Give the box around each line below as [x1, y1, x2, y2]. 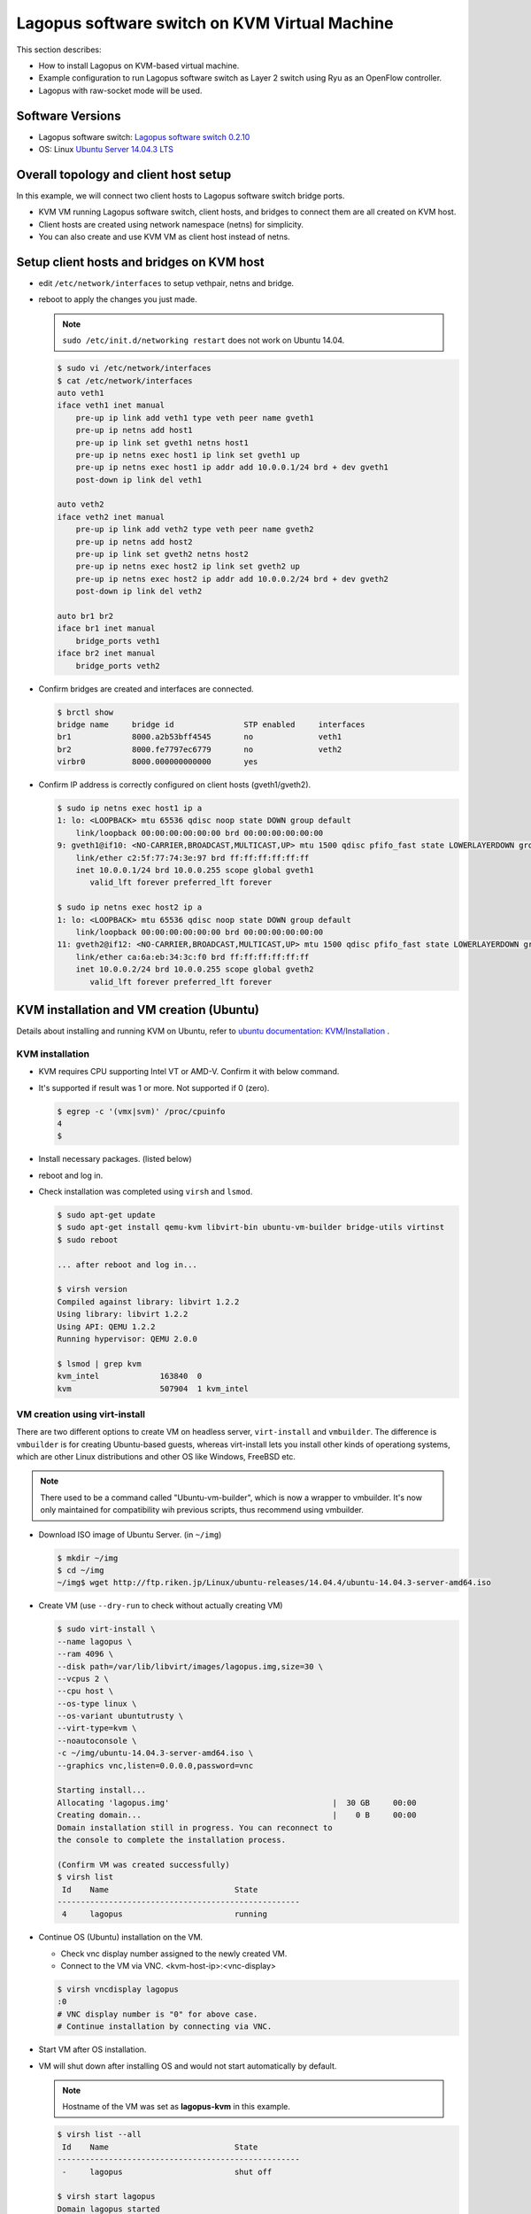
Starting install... [57, 1785, 146, 1795]
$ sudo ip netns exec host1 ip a [57, 803, 203, 814]
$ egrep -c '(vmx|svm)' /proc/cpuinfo [57, 1106, 226, 1116]
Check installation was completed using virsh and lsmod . [38, 1187, 253, 1197]
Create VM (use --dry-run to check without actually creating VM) [38, 1600, 283, 1611]
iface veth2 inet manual [57, 512, 165, 522]
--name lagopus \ [57, 1637, 133, 1646]
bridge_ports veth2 [75, 661, 161, 670]
